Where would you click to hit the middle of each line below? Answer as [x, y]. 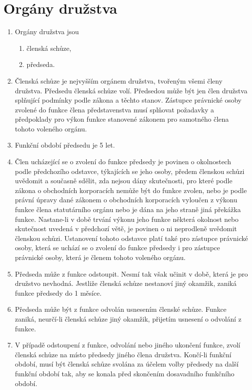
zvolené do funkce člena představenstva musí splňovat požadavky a [115, 109]
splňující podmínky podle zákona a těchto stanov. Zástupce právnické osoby [128, 100]
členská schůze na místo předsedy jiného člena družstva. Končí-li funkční [123, 354]
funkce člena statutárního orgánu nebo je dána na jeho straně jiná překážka [128, 209]
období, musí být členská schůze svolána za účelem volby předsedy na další [127, 364]
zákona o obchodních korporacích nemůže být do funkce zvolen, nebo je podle [131, 190]
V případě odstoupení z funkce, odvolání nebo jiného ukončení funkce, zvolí [127, 345]
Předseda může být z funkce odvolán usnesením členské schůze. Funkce [121, 309]
